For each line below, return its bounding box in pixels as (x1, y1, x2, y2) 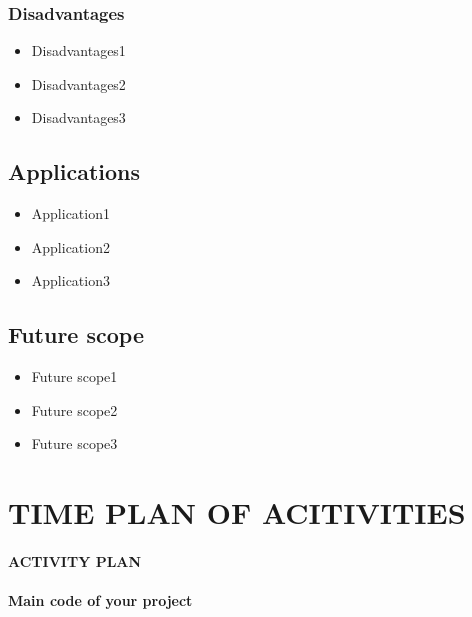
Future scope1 (31, 366, 118, 387)
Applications (8, 156, 141, 187)
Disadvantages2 (31, 73, 126, 94)
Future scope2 (31, 399, 118, 420)
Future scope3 (31, 433, 118, 454)
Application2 (31, 236, 110, 257)
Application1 (31, 203, 110, 224)
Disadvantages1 (31, 40, 126, 61)
